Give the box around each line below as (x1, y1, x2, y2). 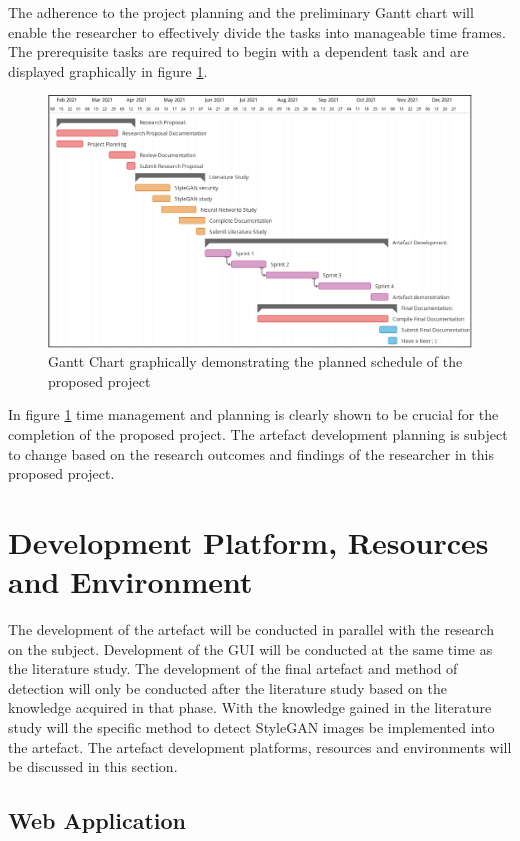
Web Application (8, 805, 187, 836)
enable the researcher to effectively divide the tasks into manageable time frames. (8, 21, 506, 42)
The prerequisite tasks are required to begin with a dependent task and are (8, 41, 469, 62)
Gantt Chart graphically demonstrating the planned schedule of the (48, 351, 463, 372)
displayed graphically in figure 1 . (8, 60, 208, 81)
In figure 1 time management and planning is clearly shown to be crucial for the (8, 404, 499, 425)
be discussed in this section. (8, 756, 178, 777)
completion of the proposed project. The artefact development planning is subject (8, 423, 508, 444)
